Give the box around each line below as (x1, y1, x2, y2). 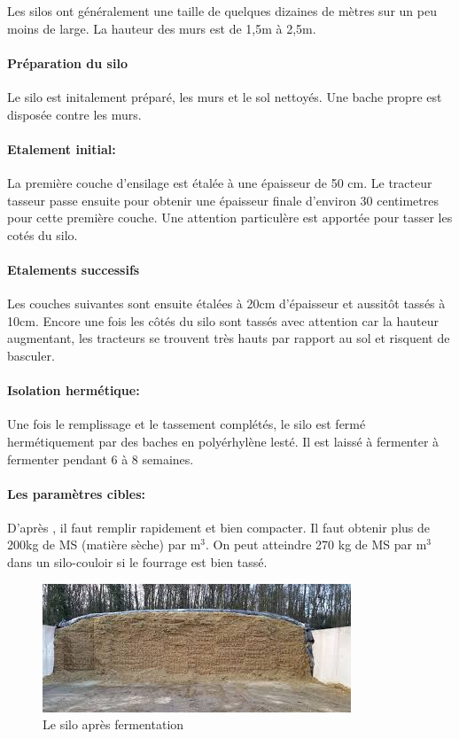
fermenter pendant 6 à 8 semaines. (7, 449, 194, 468)
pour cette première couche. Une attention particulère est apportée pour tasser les (7, 208, 453, 227)
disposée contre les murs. (7, 105, 142, 123)
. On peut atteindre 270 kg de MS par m (205, 535, 427, 554)
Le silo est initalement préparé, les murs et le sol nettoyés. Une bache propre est (7, 87, 442, 105)
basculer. (7, 346, 55, 364)
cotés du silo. (7, 225, 78, 244)
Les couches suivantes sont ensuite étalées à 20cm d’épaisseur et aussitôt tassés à (7, 294, 446, 313)
